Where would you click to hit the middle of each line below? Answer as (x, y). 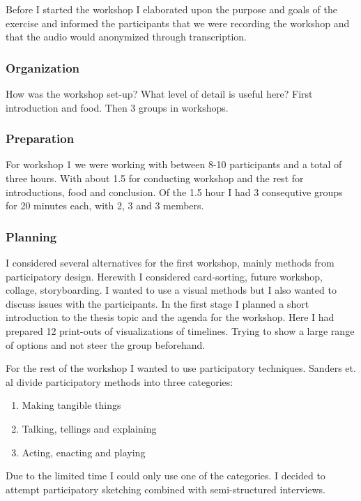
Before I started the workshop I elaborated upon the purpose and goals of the (171, 9)
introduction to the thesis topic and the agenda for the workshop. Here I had (170, 317)
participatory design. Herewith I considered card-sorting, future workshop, (164, 276)
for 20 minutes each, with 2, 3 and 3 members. (105, 205)
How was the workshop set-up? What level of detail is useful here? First (159, 94)
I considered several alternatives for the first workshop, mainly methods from (170, 262)
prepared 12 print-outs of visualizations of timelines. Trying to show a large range (180, 330)
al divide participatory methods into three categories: (120, 381)
